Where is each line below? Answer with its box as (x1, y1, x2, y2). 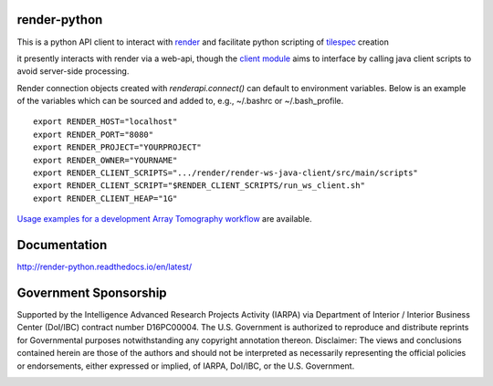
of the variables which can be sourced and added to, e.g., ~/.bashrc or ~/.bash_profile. (16, 96, 344, 107)
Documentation (16, 237, 108, 253)
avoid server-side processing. (16, 66, 130, 77)
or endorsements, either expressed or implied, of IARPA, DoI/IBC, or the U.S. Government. (16, 360, 355, 371)
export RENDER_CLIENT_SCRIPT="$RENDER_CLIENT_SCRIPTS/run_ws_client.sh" (33, 181, 365, 191)
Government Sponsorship (16, 285, 168, 300)
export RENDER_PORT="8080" (33, 129, 154, 140)
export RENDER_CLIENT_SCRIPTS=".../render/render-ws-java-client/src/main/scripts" (33, 168, 419, 178)
